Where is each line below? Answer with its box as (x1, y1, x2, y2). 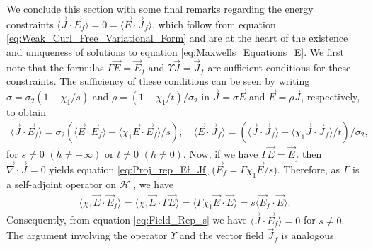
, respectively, (301, 89, 360, 104)
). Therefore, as (273, 161, 340, 176)
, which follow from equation (152, 16, 276, 31)
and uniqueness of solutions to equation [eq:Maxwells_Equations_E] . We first (6, 45, 345, 59)
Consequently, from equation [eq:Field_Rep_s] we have (6, 212, 247, 227)
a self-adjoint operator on (6, 176, 116, 191)
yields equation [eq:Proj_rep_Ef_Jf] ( (49, 161, 216, 176)
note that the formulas (6, 59, 104, 74)
